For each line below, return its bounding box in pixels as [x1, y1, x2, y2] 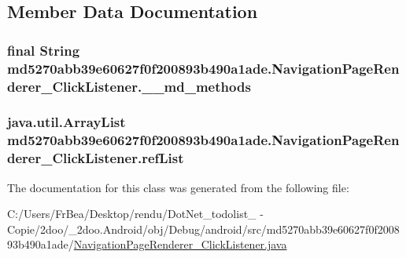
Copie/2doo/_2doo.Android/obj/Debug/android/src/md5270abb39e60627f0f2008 [7, 220, 400, 237]
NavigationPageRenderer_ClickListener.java [73, 236, 287, 253]
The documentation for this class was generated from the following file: [7, 179, 349, 195]
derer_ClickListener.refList [7, 148, 184, 168]
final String [7, 40, 80, 60]
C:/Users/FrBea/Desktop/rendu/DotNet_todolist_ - [7, 205, 264, 222]
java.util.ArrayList [7, 112, 126, 132]
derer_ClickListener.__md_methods [7, 76, 251, 96]
